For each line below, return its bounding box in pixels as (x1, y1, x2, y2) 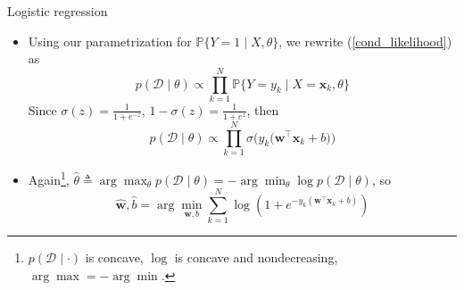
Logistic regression (7, 2, 108, 20)
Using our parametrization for (28, 31, 192, 50)
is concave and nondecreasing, (174, 248, 338, 267)
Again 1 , (28, 167, 70, 188)
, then (246, 100, 279, 119)
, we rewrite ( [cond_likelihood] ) (278, 31, 452, 50)
